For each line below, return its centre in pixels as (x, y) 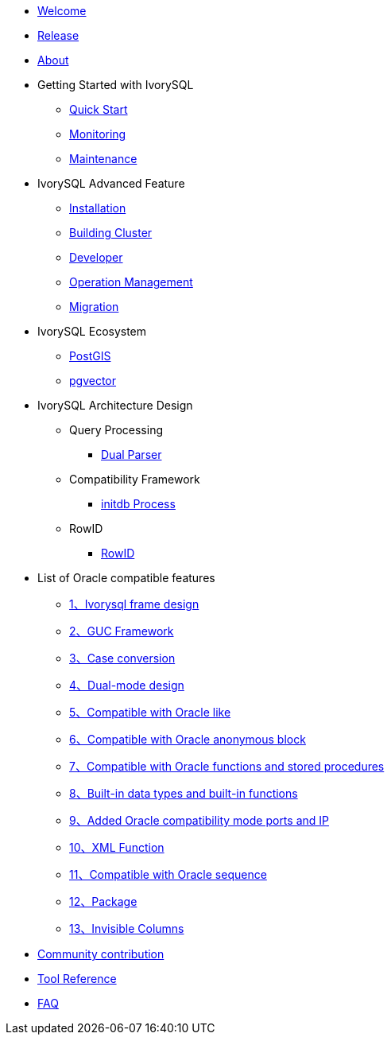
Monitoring (98, 134)
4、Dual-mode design (127, 685)
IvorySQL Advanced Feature (111, 183)
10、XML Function (117, 847)
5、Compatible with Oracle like (150, 712)
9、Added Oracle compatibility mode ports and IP (199, 820)
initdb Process (138, 504)
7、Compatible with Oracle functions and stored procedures (227, 766)
